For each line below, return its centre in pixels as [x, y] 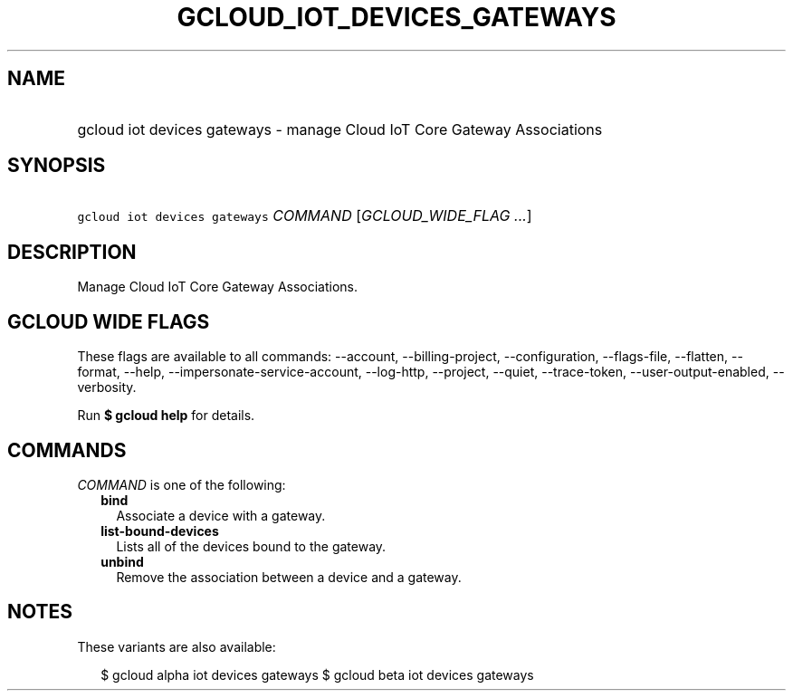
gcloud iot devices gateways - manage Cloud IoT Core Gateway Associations [340, 129]
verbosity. [107, 387]
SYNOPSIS [57, 166]
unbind [122, 561]
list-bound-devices [160, 531]
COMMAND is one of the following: [182, 484]
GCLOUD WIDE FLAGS [109, 321]
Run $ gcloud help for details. [166, 416]
